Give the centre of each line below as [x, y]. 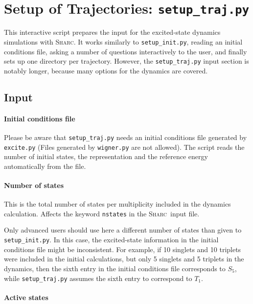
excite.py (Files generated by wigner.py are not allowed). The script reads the [124, 147]
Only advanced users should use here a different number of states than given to [123, 230]
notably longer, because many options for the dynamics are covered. [106, 70]
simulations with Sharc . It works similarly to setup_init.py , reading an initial [123, 41]
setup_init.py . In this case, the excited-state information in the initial [111, 240]
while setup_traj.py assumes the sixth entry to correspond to [98, 278]
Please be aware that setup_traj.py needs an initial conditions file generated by [126, 137]
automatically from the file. [45, 166]
